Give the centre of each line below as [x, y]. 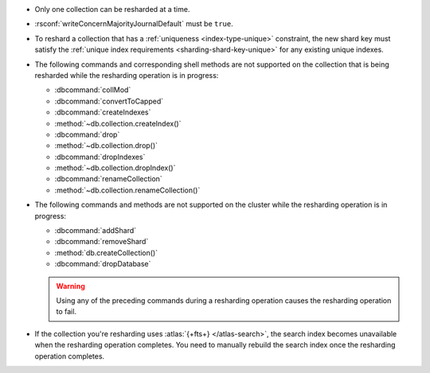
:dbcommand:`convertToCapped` [109, 101]
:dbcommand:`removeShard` [102, 242]
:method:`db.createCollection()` [106, 253]
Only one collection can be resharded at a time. [112, 9]
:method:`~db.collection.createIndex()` [118, 123]
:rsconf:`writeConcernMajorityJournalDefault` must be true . [134, 24]
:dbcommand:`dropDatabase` [103, 264]
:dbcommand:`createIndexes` [103, 112]
